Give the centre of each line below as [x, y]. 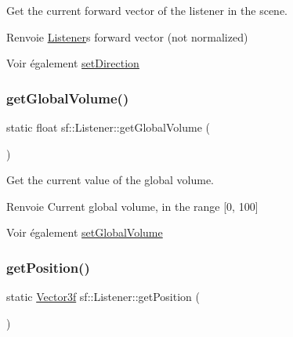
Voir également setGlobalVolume [85, 232]
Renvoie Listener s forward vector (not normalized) [127, 36]
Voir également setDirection [73, 63]
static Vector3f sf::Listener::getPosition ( [103, 297]
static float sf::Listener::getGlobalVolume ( [108, 127]
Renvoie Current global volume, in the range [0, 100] [132, 206]
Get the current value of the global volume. [110, 180]
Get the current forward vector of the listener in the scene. [147, 10]
